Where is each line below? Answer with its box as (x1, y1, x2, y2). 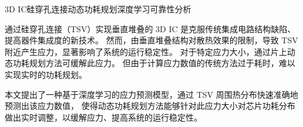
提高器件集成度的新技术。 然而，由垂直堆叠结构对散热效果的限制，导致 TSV (5, 34, 298, 46)
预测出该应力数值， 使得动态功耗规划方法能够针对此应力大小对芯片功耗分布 (5, 99, 295, 112)
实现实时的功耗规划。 (5, 68, 87, 80)
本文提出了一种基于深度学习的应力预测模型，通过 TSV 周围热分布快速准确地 (5, 88, 298, 100)
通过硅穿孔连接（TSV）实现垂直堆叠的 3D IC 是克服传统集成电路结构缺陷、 (5, 22, 296, 35)
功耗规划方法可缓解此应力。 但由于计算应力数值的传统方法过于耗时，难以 (12, 57, 295, 69)
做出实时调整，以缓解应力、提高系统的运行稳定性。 (5, 111, 202, 123)
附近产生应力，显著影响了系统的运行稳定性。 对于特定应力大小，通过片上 (5, 45, 287, 57)
